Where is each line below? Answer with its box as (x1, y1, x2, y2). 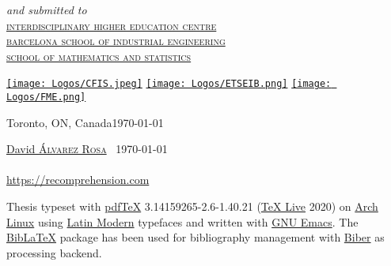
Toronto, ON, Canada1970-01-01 (6, 114, 164, 130)
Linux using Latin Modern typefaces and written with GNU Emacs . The (6, 213, 359, 230)
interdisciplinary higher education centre (6, 17, 217, 33)
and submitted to (6, 2, 87, 17)
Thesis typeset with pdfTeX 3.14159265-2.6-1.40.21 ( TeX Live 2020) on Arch (6, 198, 378, 215)
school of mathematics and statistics (6, 47, 192, 64)
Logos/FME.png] (6, 92, 86, 103)
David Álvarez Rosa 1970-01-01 (6, 140, 168, 157)
